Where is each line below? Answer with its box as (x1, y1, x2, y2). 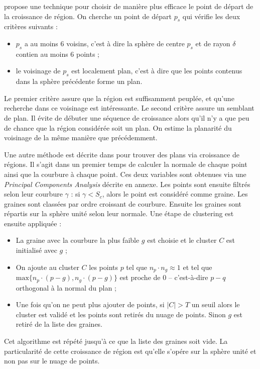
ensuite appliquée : (4, 218, 62, 228)
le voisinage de (16, 65, 61, 76)
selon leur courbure (4, 189, 63, 199)
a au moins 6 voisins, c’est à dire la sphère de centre (24, 38, 185, 48)
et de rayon (195, 38, 230, 48)
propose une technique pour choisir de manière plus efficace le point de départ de (4, 1, 253, 11)
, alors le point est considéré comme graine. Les (102, 189, 248, 199)
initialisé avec (16, 245, 57, 255)
